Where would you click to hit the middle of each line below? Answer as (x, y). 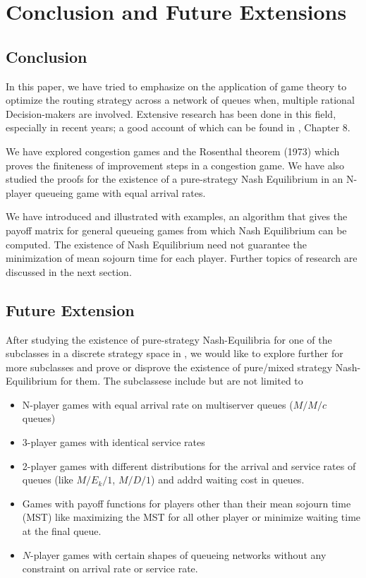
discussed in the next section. (69, 271)
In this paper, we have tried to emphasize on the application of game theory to (176, 86)
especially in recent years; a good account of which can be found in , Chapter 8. (178, 127)
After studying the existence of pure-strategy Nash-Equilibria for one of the (169, 339)
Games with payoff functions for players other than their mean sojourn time (187, 503)
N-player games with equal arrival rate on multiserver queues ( (158, 404)
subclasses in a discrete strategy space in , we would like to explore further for (175, 353)
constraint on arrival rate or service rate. (110, 568)
